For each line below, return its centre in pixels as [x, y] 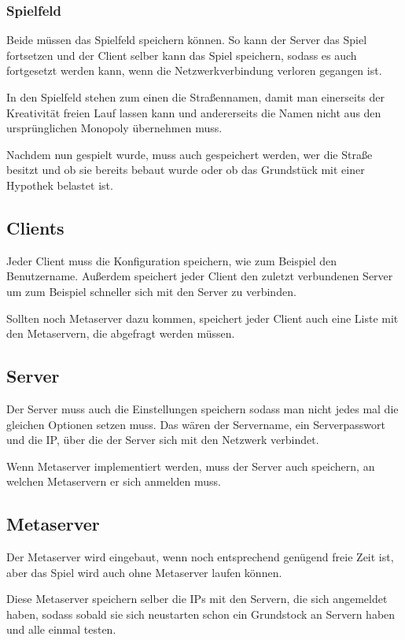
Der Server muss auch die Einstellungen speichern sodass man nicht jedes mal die [202, 408]
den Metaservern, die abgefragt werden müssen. [121, 333]
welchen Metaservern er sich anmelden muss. [114, 481]
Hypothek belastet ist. [60, 185]
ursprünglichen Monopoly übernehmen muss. [114, 128]
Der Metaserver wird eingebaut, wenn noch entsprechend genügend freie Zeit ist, [200, 557]
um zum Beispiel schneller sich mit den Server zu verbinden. [151, 291]
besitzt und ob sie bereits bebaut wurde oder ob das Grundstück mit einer [186, 170]
